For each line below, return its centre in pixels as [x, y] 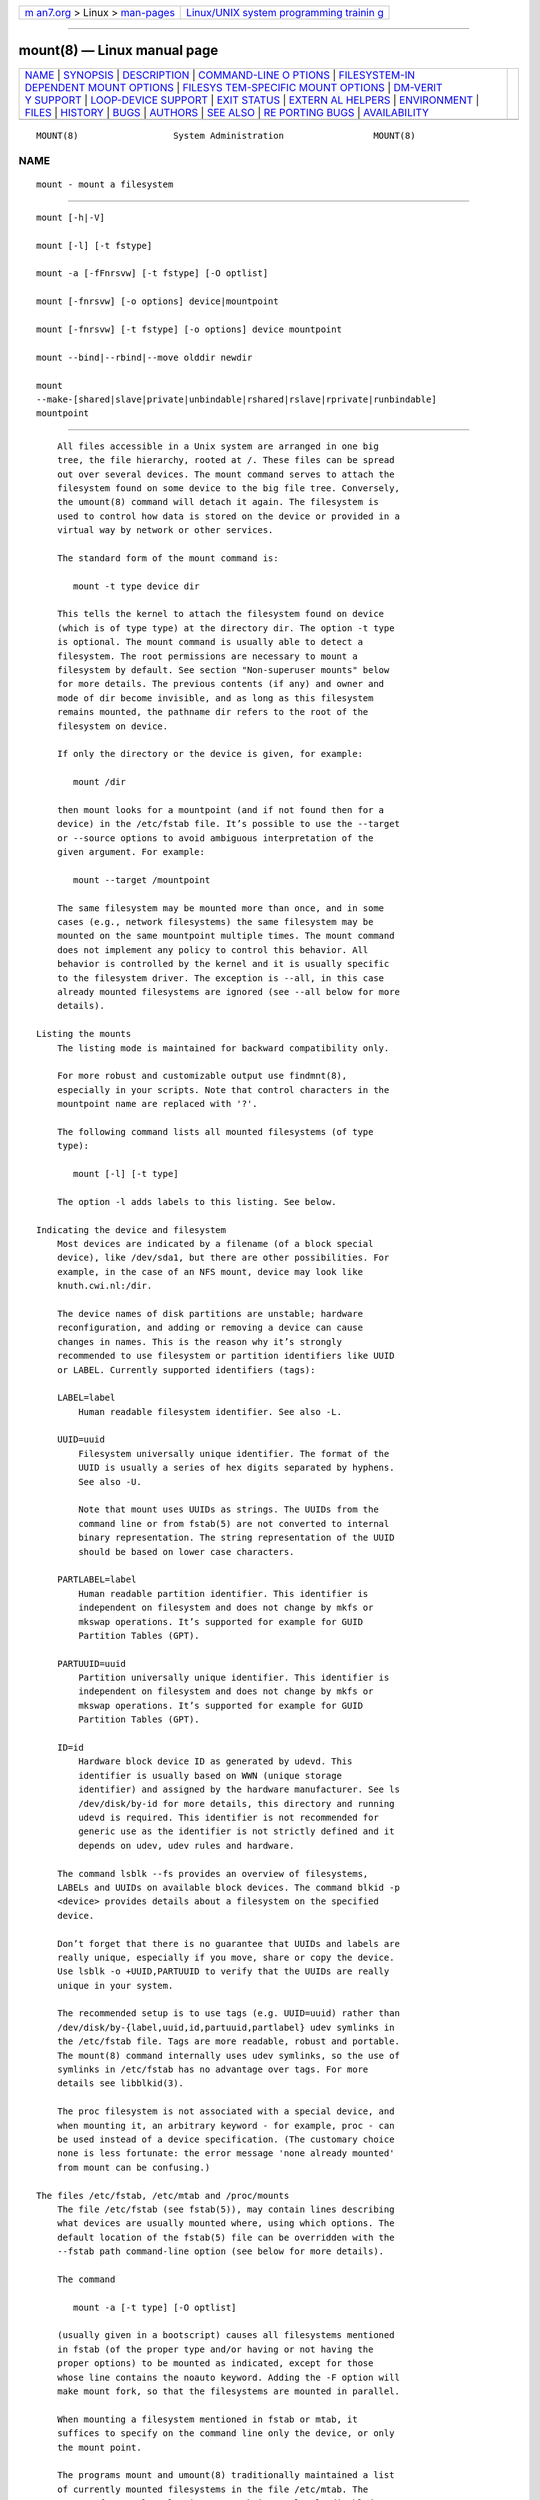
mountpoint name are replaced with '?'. [157, 1104]
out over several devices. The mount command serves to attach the [225, 474]
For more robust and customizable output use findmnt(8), [202, 1076]
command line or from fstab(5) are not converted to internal [234, 1523]
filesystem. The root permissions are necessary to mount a [207, 656]
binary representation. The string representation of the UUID [236, 1538]
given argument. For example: [130, 852]
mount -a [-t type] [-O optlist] [155, 2307]
